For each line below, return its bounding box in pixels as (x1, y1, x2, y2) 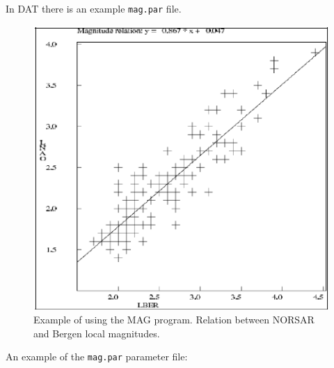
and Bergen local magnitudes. (33, 325, 160, 340)
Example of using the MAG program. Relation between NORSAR (33, 312, 315, 326)
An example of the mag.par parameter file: (6, 349, 188, 364)
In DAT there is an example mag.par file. (6, 1, 182, 15)
